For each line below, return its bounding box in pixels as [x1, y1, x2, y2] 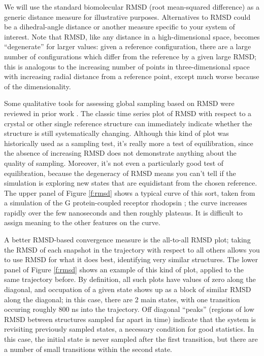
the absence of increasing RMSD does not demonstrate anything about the [4, 148, 237, 158]
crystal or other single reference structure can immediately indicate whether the [4, 118, 252, 128]
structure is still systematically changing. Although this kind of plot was [4, 128, 229, 138]
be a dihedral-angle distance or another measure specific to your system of [4, 21, 235, 32]
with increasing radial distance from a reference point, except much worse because [4, 71, 259, 82]
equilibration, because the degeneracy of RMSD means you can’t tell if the [4, 167, 236, 178]
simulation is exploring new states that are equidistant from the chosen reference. [4, 177, 257, 188]
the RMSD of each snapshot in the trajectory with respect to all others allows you [4, 244, 260, 255]
